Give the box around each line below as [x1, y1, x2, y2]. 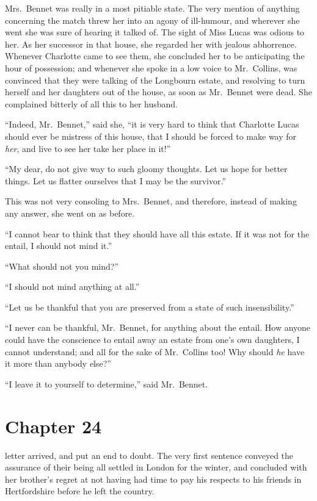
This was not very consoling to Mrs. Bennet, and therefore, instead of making [5, 195, 297, 207]
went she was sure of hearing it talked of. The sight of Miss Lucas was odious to [5, 26, 305, 38]
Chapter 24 [5, 413, 102, 438]
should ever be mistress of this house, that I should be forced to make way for [5, 129, 297, 142]
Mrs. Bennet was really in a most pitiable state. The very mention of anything [5, 2, 300, 14]
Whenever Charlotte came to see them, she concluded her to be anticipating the [5, 49, 305, 62]
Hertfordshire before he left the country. [5, 485, 155, 497]
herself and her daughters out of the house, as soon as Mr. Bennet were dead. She [5, 85, 312, 98]
